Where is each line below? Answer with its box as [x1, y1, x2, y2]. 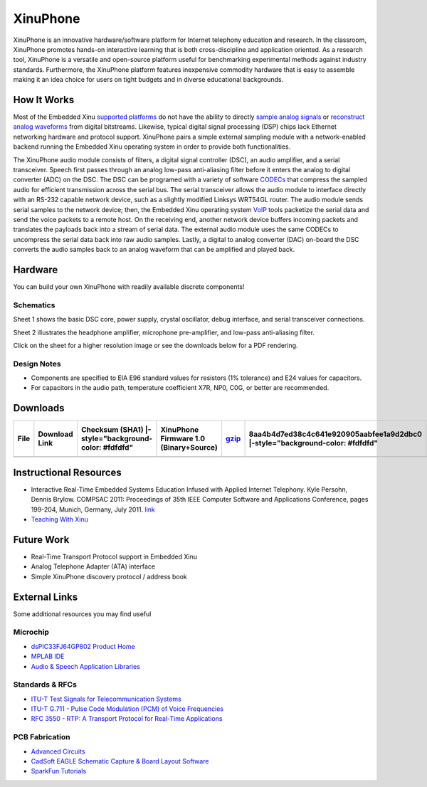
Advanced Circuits [31, 747, 85, 756]
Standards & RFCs [13, 680, 78, 690]
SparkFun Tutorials [31, 767, 87, 776]
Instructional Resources [13, 466, 122, 478]
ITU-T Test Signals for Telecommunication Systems [31, 694, 181, 703]
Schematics [13, 300, 56, 310]
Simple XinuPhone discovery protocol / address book [31, 572, 188, 581]
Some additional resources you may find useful [13, 609, 152, 618]
